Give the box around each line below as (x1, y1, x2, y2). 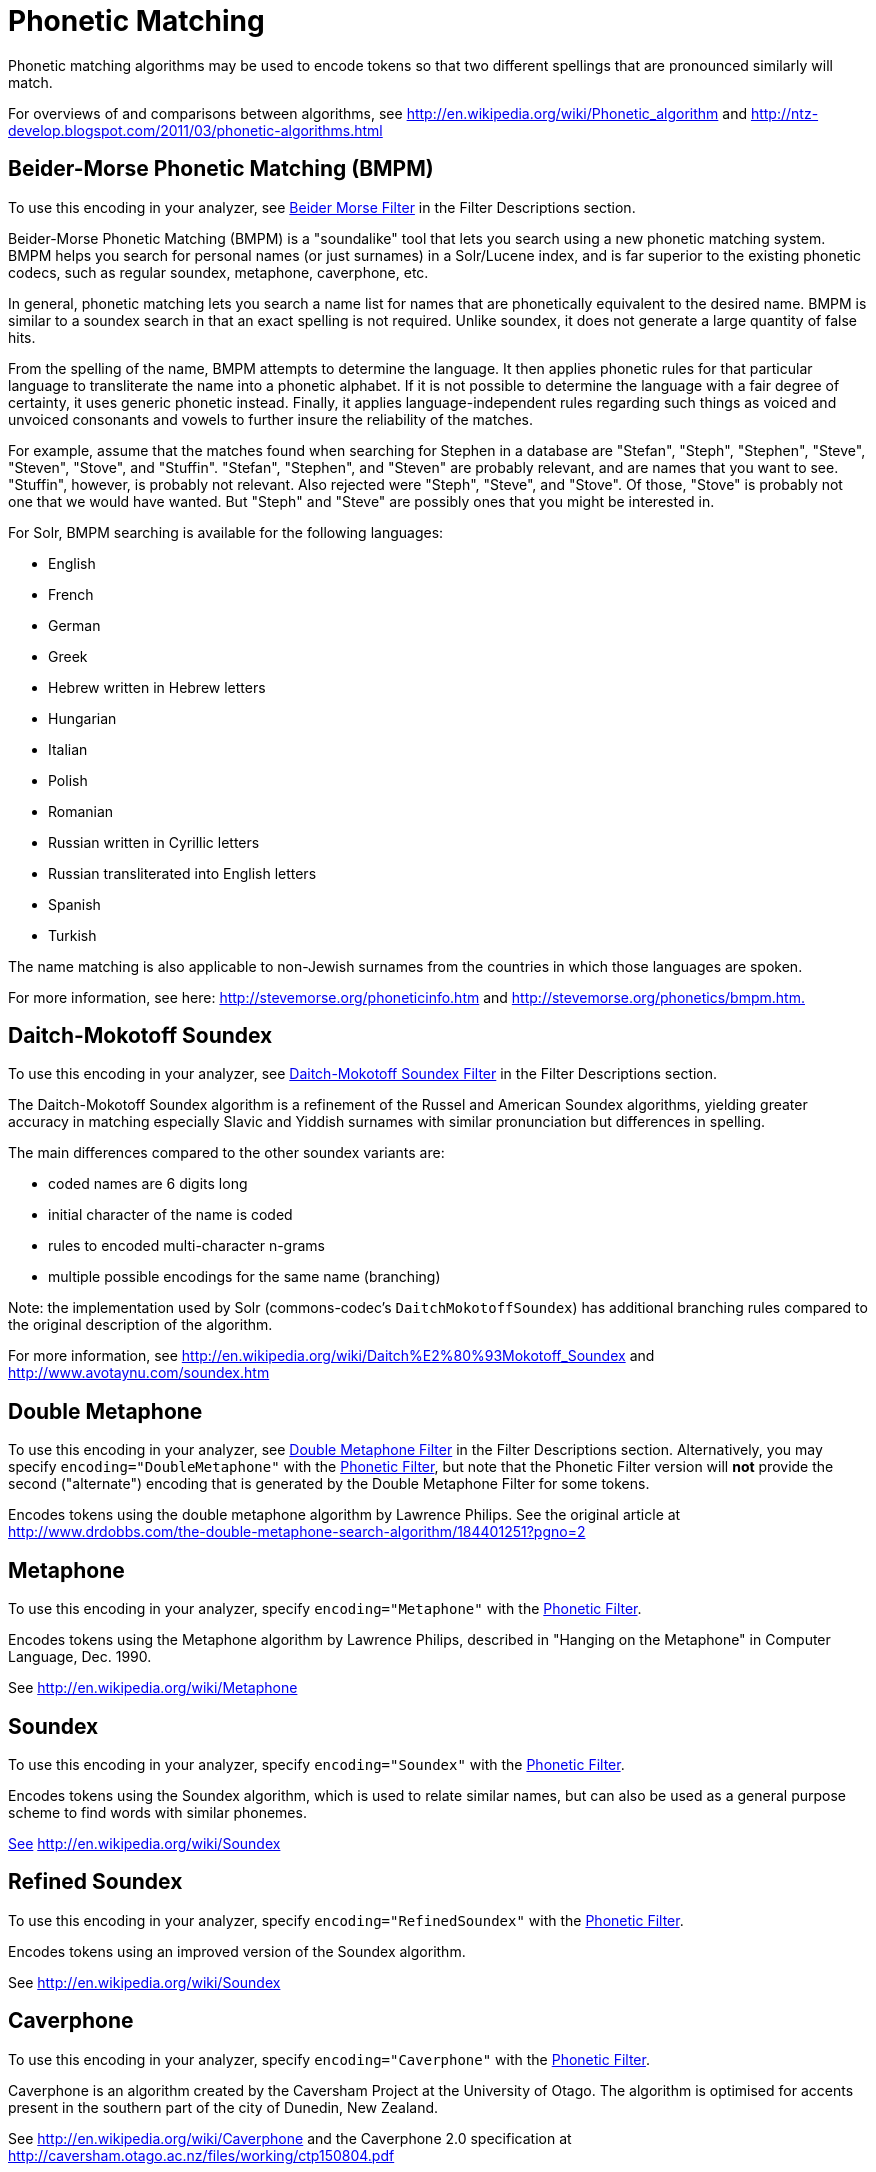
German (48, 616, 101, 634)
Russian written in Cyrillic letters (48, 833, 260, 851)
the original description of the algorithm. (8, 1316, 273, 1334)
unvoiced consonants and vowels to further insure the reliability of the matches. (8, 410, 534, 428)
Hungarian (48, 709, 117, 727)
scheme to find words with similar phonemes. (8, 1803, 307, 1821)
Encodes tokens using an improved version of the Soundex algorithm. (8, 1942, 466, 1960)
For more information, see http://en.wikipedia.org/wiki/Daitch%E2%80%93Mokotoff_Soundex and (8, 1347, 655, 1365)
